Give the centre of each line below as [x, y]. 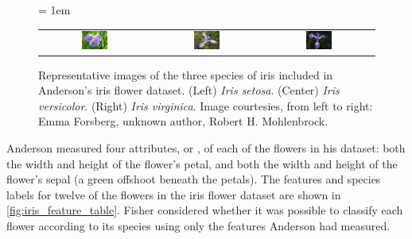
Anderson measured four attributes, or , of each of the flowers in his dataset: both [206, 148]
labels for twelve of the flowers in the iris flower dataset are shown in [174, 194]
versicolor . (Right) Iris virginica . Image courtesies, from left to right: [206, 105]
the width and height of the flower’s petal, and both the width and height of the [202, 163]
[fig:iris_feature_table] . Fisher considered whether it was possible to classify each [205, 210]
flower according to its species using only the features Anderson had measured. [198, 226]
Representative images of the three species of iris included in [186, 74]
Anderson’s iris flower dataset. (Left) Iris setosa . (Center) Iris [189, 90]
